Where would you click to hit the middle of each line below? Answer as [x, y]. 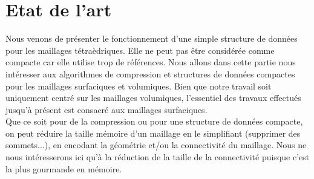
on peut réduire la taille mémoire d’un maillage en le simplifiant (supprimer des [153, 133]
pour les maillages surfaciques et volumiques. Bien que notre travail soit [139, 86]
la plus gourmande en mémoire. [64, 168]
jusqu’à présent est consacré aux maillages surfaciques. [106, 109]
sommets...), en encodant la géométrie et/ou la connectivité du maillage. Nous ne [156, 145]
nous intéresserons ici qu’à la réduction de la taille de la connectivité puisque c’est [158, 157]
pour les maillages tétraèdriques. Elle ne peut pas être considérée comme [140, 50]
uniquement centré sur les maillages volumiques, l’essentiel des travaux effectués [153, 98]
